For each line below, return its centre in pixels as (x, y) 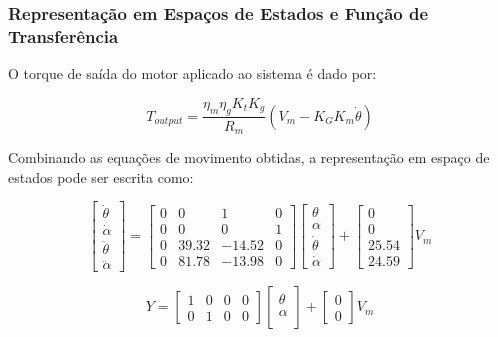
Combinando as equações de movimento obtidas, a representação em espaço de (249, 157)
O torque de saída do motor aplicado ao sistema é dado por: (192, 73)
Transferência (63, 35)
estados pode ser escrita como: (101, 176)
